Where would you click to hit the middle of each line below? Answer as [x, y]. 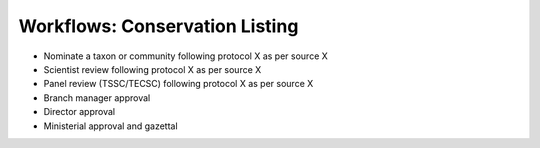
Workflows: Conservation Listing [158, 26]
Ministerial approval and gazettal [111, 126]
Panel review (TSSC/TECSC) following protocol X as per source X [178, 84]
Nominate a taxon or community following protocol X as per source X [186, 56]
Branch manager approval [97, 97]
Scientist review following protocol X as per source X [152, 69]
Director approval [79, 112]
